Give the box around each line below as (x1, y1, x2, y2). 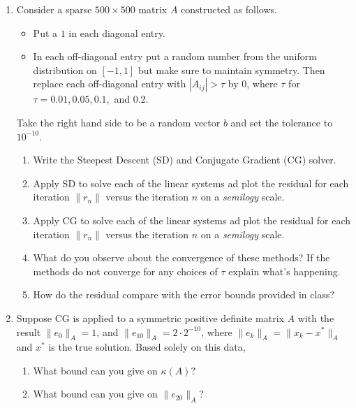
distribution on (33, 62, 97, 77)
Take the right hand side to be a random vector (16, 115, 221, 129)
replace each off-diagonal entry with (33, 76, 186, 91)
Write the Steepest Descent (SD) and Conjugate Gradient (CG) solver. (33, 152, 336, 167)
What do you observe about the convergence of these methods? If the (33, 250, 330, 265)
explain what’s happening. (228, 263, 341, 278)
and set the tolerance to (230, 115, 333, 129)
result (16, 324, 41, 339)
